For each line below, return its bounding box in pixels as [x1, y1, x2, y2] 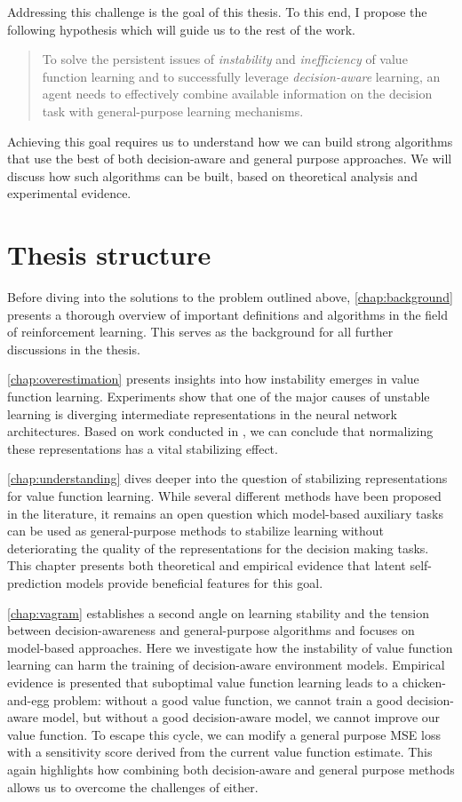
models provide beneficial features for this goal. [66, 573, 323, 592]
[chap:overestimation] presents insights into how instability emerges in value [7, 369, 419, 388]
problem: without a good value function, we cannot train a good [53, 690, 403, 709]
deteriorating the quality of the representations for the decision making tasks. [7, 538, 429, 557]
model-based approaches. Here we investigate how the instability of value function [7, 638, 453, 656]
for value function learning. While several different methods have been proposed [7, 487, 442, 504]
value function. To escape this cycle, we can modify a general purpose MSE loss [7, 725, 441, 743]
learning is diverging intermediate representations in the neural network [7, 404, 397, 423]
